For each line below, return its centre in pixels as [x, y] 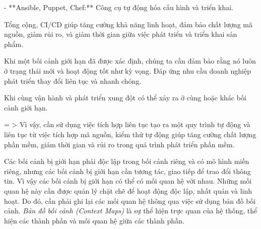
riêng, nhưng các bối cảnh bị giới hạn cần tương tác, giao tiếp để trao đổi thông [127, 171]
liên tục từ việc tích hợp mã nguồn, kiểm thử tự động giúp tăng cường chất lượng [130, 134]
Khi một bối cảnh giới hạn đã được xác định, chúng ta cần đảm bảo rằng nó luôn [130, 61]
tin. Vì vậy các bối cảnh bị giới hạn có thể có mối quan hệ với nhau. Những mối [128, 181]
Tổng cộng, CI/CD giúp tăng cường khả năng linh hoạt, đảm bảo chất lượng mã [128, 24]
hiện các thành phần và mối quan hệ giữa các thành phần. [94, 220]
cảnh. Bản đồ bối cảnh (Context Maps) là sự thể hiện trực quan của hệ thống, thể [131, 211]
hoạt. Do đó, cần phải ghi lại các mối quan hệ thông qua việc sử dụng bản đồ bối [130, 201]
